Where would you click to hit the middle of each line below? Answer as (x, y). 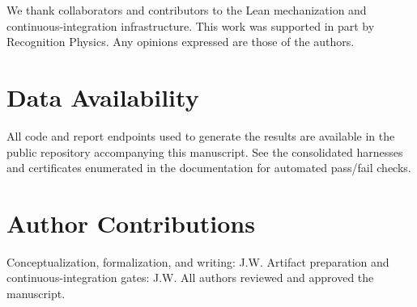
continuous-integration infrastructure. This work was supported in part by (191, 25)
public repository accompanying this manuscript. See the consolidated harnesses (205, 151)
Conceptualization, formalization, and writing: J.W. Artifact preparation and (198, 261)
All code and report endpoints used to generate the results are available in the (201, 135)
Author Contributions (131, 223)
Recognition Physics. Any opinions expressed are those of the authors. (181, 42)
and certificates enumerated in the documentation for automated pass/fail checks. (209, 168)
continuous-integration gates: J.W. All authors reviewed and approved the (190, 278)
